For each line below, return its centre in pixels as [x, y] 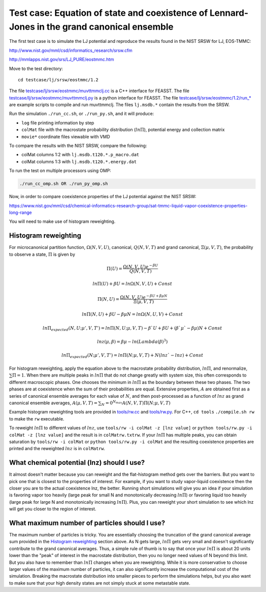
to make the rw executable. [37, 418]
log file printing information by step [58, 123]
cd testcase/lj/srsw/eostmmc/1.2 [58, 80]
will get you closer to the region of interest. [53, 509]
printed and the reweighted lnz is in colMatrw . [57, 449]
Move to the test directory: [36, 69]
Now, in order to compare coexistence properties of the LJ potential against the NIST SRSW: [103, 197]
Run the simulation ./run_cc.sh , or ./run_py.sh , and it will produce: [82, 114]
